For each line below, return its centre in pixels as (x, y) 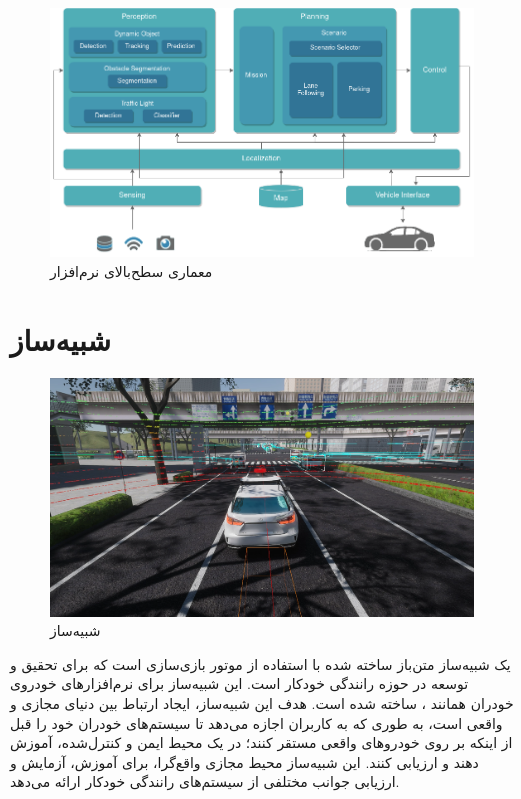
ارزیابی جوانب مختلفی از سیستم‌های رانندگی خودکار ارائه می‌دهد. (205, 781)
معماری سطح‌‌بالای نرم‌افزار (131, 270)
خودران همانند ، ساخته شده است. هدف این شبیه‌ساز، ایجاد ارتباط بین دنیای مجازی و (262, 702)
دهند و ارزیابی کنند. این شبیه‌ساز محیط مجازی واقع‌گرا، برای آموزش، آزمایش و (244, 761)
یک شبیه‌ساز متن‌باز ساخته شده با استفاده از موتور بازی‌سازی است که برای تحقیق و (260, 663)
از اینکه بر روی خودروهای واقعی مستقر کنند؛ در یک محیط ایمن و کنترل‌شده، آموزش (261, 742)
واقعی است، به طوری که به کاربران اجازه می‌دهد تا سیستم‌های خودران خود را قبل (256, 722)
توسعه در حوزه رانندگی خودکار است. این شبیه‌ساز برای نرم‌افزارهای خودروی (239, 683)
